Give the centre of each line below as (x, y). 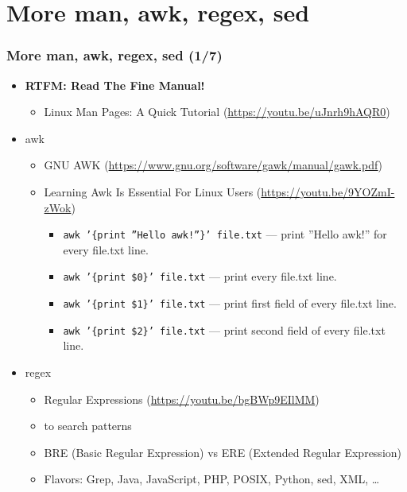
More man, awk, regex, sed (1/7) (114, 55)
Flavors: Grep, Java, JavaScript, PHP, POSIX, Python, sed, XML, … (212, 479)
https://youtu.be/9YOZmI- (328, 191)
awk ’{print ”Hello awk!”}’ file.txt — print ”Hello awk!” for (225, 234)
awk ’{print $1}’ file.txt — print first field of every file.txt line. (230, 303)
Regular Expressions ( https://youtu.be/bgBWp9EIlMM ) (182, 399)
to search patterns (88, 426)
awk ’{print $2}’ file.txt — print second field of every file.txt (224, 329)
